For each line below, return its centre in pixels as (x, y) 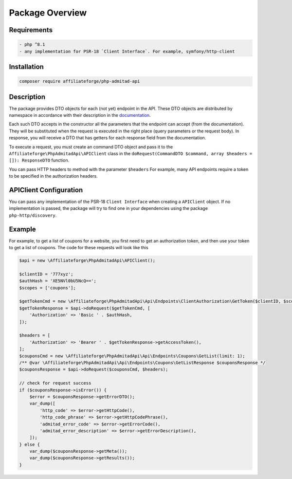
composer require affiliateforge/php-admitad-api (80, 81)
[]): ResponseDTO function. (39, 160)
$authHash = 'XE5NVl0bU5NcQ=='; (58, 281)
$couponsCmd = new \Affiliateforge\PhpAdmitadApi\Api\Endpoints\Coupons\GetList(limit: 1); (132, 356)
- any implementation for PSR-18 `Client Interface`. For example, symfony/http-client (127, 51)
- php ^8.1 (32, 45)
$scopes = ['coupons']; (48, 288)
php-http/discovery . (33, 215)
